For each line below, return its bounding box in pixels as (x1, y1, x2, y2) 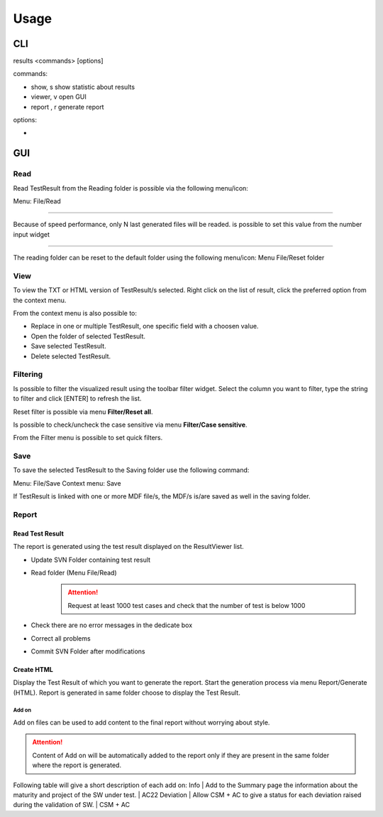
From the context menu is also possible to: (13, 309, 138, 318)
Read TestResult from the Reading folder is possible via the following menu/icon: (13, 183, 248, 192)
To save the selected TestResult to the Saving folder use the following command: (13, 466, 250, 474)
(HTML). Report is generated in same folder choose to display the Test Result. (13, 688, 240, 697)
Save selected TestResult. (30, 342, 106, 351)
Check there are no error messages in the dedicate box (30, 621, 193, 629)
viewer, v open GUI (30, 92, 87, 101)
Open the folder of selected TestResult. (30, 331, 145, 341)
